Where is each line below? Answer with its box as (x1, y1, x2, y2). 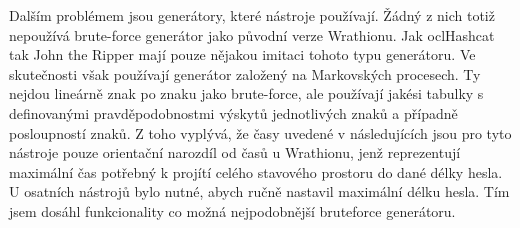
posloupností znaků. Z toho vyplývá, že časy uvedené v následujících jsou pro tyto (9, 122, 512, 143)
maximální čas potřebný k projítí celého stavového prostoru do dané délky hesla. (9, 161, 503, 182)
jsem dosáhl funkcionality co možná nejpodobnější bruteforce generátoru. (9, 200, 456, 221)
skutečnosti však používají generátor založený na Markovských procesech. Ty (9, 63, 481, 84)
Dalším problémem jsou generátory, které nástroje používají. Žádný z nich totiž (9, 5, 495, 25)
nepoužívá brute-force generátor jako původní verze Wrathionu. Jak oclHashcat (9, 24, 495, 45)
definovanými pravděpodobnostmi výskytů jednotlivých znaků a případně (9, 102, 458, 123)
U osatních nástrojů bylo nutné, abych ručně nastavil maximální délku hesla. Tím (9, 181, 510, 202)
